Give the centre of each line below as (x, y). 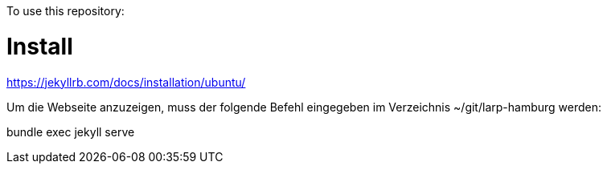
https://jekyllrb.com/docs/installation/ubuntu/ (126, 82)
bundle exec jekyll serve (71, 132)
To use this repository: (66, 11)
